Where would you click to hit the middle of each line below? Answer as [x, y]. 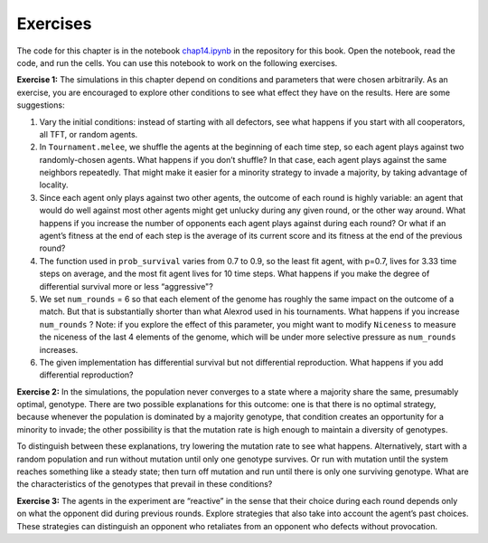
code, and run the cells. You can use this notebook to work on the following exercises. [177, 62]
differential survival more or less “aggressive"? [127, 286]
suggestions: [41, 105]
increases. [59, 349]
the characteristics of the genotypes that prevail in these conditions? [145, 484]
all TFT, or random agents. [89, 134]
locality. [54, 185]
